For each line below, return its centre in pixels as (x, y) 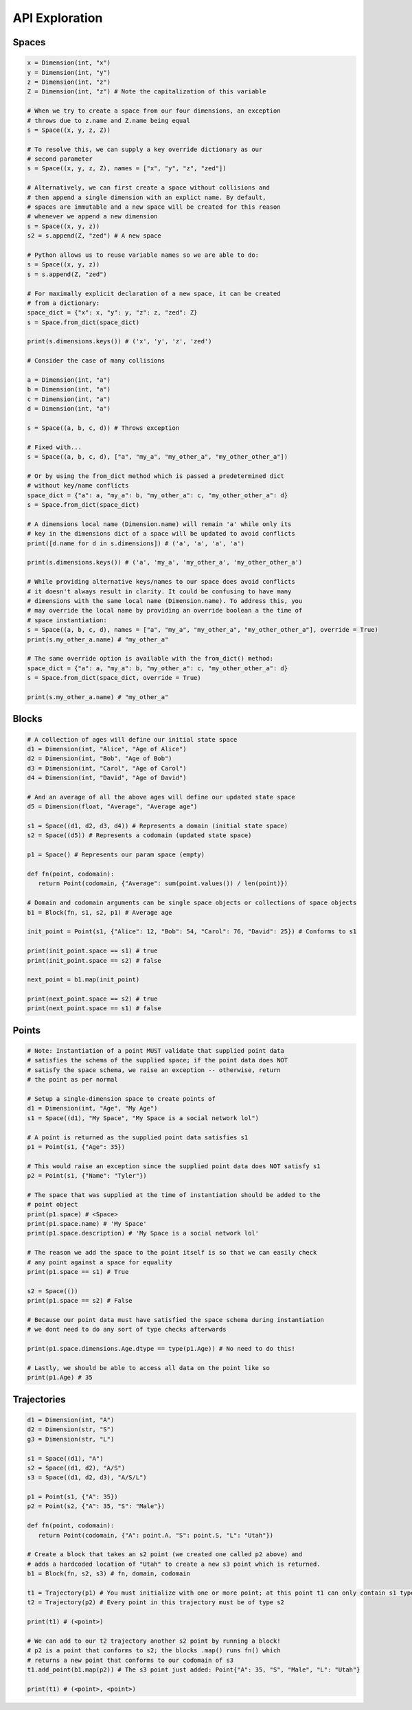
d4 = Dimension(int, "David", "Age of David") (107, 778)
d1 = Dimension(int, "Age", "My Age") (92, 1108)
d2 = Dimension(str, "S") (71, 1429)
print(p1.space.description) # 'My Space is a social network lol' (143, 1233)
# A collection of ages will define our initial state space (132, 739)
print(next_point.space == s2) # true (92, 999)
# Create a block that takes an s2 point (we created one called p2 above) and (165, 1554)
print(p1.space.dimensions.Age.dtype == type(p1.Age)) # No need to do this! (161, 1349)
